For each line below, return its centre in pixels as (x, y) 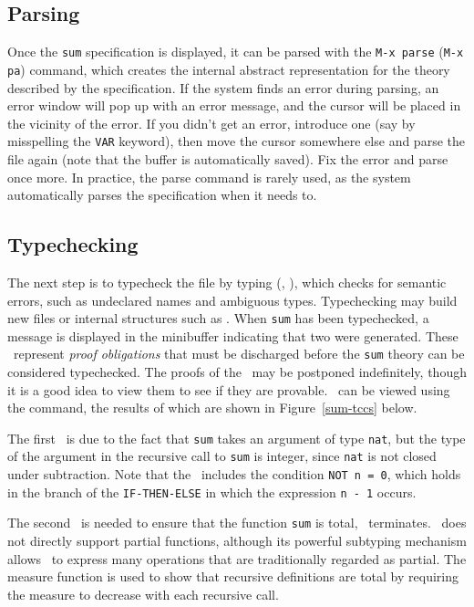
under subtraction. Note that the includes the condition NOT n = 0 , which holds (234, 474)
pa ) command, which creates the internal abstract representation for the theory (229, 69)
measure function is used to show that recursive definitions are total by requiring (233, 576)
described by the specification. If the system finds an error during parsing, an (223, 87)
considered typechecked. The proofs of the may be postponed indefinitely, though (237, 372)
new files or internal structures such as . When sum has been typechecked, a (218, 318)
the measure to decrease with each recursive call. (143, 594)
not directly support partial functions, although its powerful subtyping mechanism (237, 541)
